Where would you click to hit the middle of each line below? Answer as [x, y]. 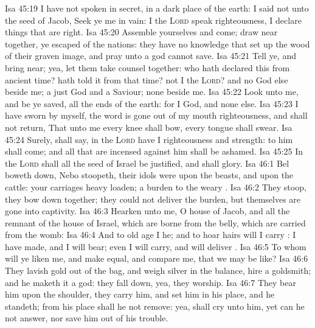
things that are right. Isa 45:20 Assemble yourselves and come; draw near [141, 32]
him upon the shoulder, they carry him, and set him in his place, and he [140, 294]
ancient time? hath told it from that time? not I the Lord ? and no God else [147, 79]
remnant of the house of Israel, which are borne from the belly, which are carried [155, 222]
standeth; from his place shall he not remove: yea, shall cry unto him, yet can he [155, 306]
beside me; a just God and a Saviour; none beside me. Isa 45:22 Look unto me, [152, 92]
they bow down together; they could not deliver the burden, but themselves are [153, 199]
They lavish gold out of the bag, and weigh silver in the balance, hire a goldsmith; [158, 270]
